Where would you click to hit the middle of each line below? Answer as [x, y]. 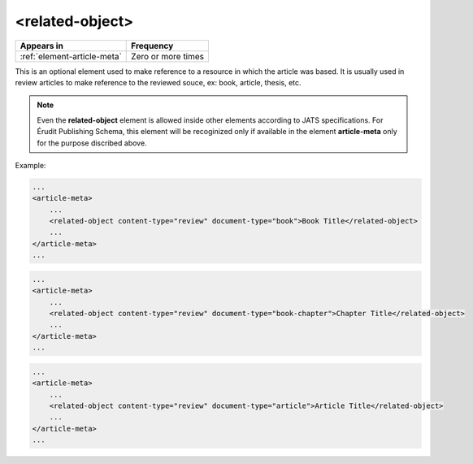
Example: [30, 165]
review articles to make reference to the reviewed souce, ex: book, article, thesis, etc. [158, 82]
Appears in [42, 46]
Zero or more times [168, 56]
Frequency [152, 46]
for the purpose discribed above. [92, 143]
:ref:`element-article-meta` [71, 56]
